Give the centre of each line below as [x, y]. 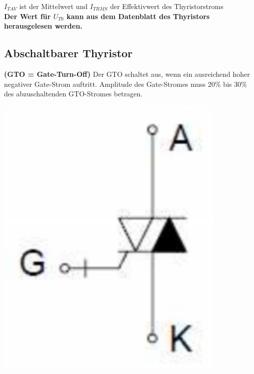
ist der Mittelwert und [53, 6]
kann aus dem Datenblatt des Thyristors [138, 16]
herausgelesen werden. [43, 26]
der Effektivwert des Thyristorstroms [167, 6]
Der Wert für [28, 16]
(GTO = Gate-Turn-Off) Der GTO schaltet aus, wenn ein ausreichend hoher [127, 74]
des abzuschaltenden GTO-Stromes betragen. [73, 94]
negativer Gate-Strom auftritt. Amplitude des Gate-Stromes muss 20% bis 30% [125, 84]
